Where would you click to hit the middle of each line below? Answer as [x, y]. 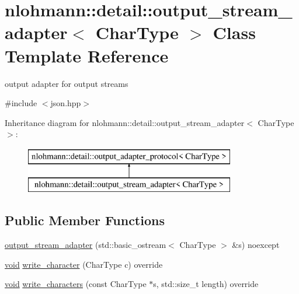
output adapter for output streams [67, 83]
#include [21, 103]
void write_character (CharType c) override [84, 264]
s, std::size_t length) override [206, 284]
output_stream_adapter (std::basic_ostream [86, 245]
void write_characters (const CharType [76, 284]
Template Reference [87, 55]
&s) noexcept [256, 245]
